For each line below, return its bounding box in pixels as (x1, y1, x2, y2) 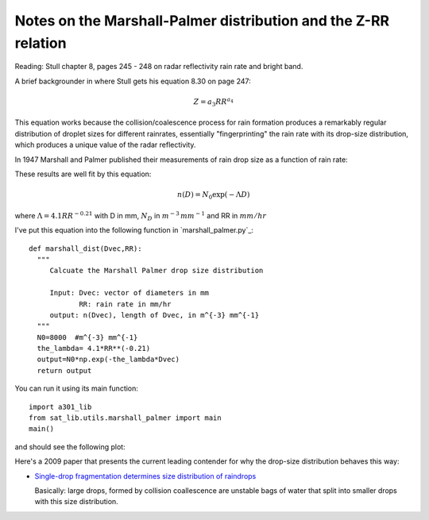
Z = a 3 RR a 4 (193, 96, 234, 108)
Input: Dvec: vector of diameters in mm (49, 288, 210, 298)
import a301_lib (29, 402, 92, 411)
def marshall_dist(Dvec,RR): (29, 244, 142, 253)
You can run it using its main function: (14, 383, 139, 393)
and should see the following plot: (14, 441, 126, 452)
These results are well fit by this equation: (14, 169, 152, 179)
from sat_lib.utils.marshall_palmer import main (29, 414, 222, 422)
